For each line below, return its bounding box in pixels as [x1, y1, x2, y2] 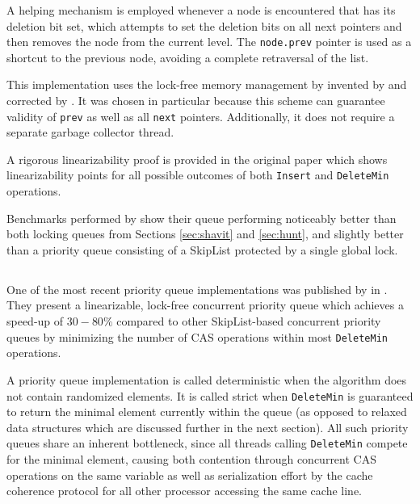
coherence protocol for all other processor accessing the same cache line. [6, 482, 362, 499]
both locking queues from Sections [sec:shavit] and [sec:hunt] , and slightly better [6, 225, 404, 242]
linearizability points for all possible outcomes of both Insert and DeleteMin [6, 166, 389, 183]
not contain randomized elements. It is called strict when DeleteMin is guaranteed [6, 387, 414, 404]
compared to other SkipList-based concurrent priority [116, 313, 381, 330]
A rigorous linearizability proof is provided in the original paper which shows [6, 150, 388, 167]
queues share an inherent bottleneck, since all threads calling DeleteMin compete [6, 435, 408, 451]
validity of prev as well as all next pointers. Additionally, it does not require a [6, 107, 395, 124]
